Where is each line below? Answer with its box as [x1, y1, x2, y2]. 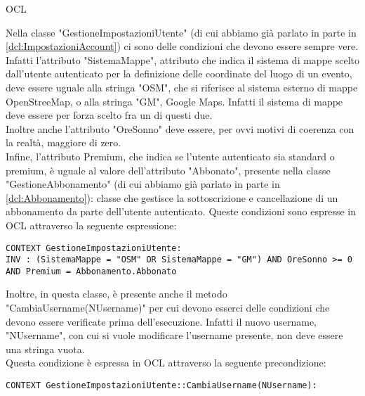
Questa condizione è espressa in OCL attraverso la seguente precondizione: [6, 355, 326, 370]
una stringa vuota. [6, 341, 85, 356]
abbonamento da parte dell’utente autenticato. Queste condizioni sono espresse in [6, 204, 357, 219]
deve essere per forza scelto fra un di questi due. [6, 108, 213, 122]
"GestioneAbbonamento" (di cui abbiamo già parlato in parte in [6, 177, 280, 191]
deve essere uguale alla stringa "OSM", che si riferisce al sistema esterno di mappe [6, 79, 358, 94]
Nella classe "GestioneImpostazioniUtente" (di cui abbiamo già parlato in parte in [6, 25, 357, 39]
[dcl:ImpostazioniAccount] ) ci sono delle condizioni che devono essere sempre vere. [6, 39, 359, 53]
